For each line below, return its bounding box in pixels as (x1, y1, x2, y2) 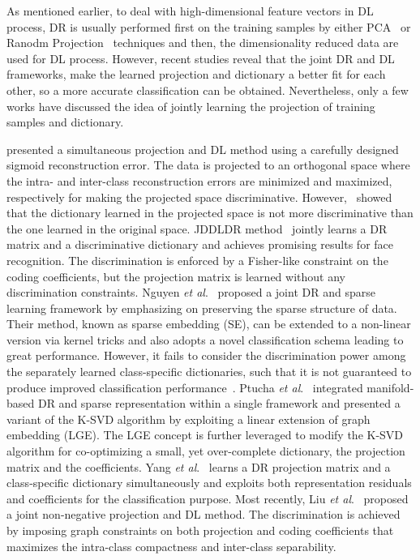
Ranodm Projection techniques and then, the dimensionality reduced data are (6, 34, 399, 51)
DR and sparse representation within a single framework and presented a (37, 395, 401, 412)
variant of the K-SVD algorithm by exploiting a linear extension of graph (6, 410, 371, 427)
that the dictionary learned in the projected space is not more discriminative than (6, 204, 414, 221)
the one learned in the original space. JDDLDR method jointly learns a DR (6, 220, 388, 237)
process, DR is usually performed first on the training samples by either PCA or (6, 18, 411, 35)
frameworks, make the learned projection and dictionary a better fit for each (6, 66, 386, 83)
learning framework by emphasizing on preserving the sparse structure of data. (6, 299, 397, 316)
